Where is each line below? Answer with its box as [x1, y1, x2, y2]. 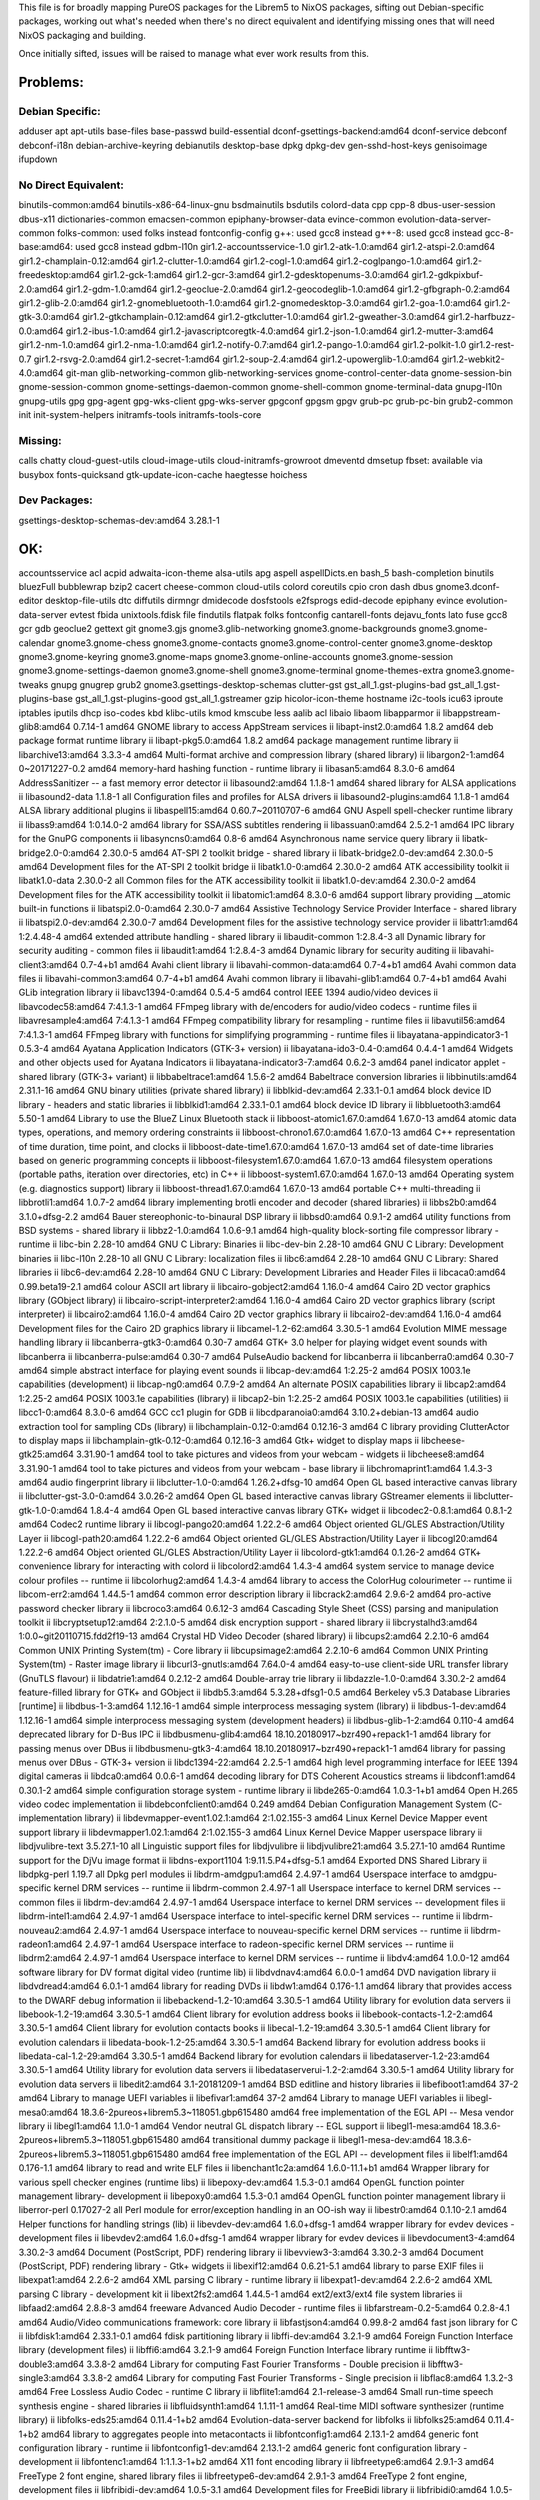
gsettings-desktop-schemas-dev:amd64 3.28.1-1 [18, 514, 220, 526]
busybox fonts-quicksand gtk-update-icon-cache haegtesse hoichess [18, 468, 308, 480]
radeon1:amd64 [18, 1938, 84, 1950]
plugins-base [18, 693, 74, 705]
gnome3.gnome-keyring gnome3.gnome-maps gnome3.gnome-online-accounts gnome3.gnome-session [18, 651, 454, 663]
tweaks [18, 678, 49, 690]
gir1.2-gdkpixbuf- [411, 269, 484, 281]
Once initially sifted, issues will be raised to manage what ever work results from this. [18, 48, 370, 60]
